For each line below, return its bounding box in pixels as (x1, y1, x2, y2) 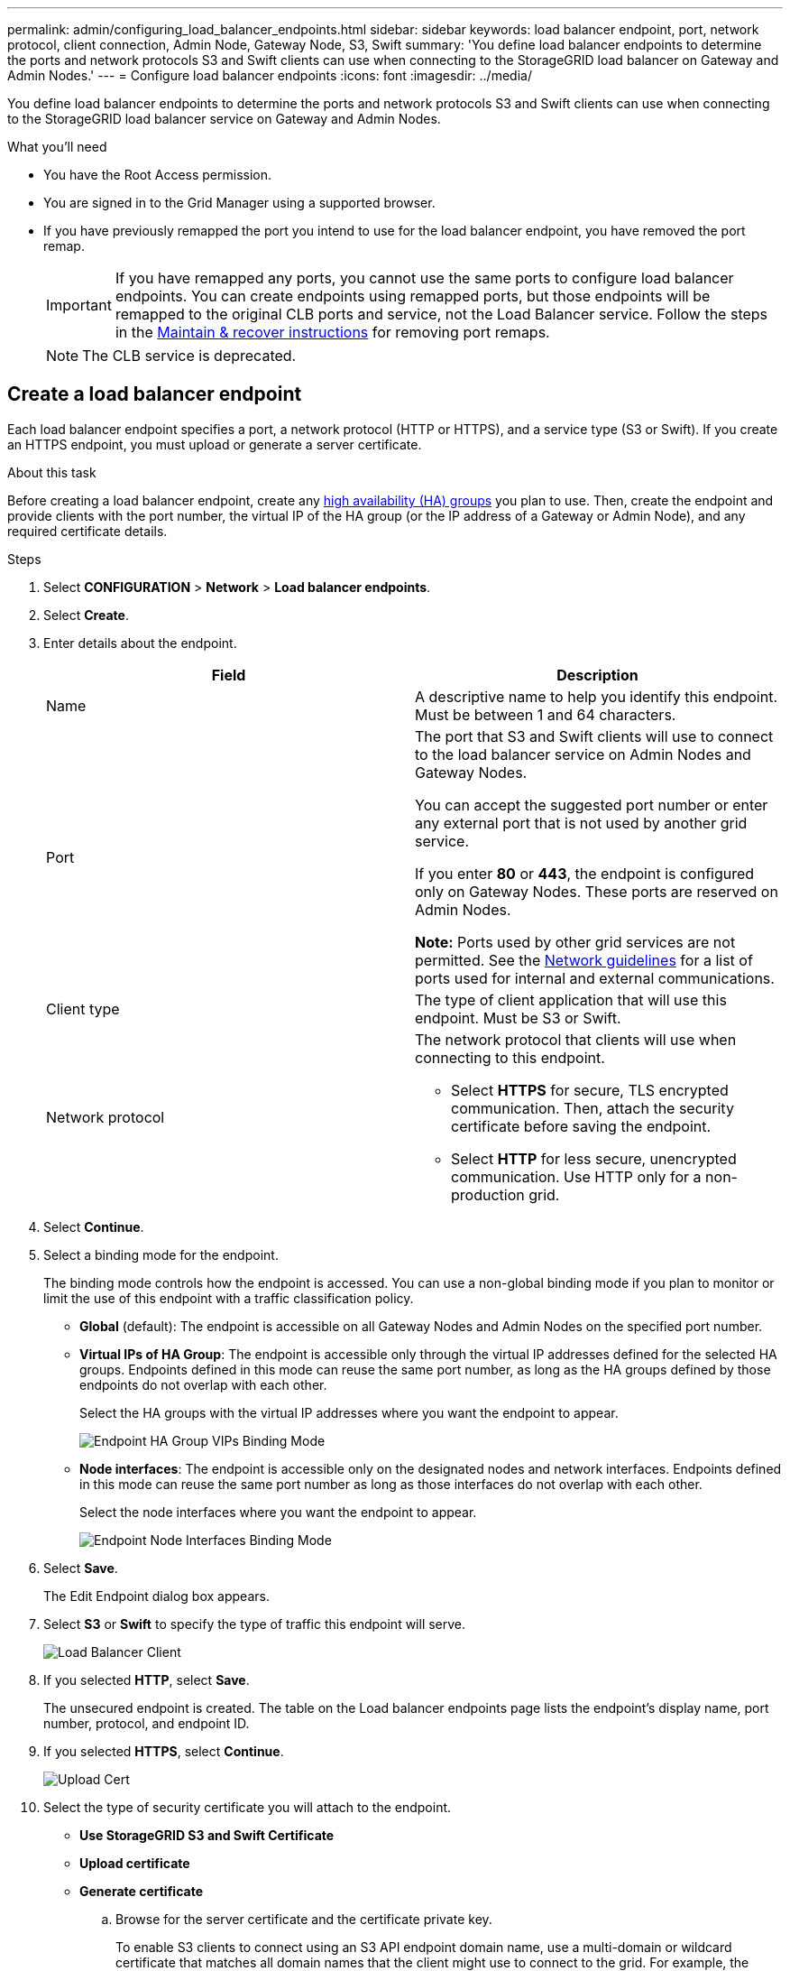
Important (46, 296, 112, 314)
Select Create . (43, 606, 129, 623)
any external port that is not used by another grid (415, 813, 748, 832)
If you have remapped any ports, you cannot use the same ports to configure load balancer (115, 269, 734, 287)
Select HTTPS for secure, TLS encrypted (451, 1080, 729, 1099)
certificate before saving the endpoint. (451, 1116, 712, 1135)
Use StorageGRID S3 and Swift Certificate (79, 1827, 335, 1843)
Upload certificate (79, 1855, 190, 1871)
